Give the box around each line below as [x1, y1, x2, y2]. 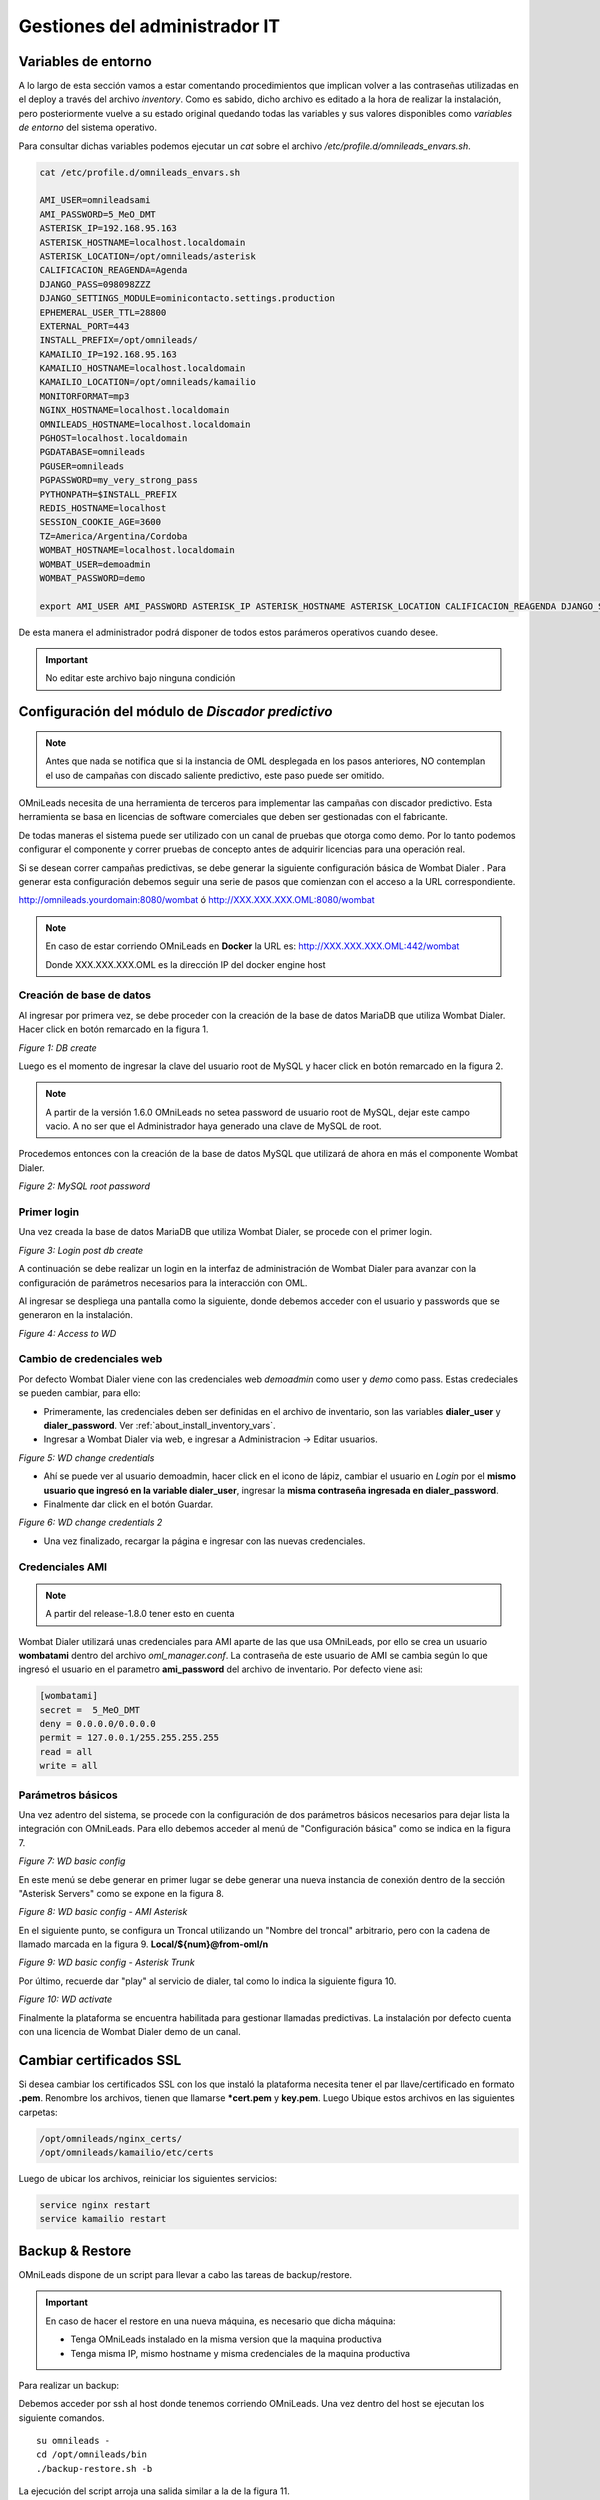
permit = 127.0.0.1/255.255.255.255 [39, 1732, 220, 1744]
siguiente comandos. [18, 2411, 105, 2424]
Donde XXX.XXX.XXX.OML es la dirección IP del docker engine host [45, 958, 326, 970]
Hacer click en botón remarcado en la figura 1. [18, 1023, 209, 1035]
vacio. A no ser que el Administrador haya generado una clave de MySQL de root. [45, 1120, 382, 1132]
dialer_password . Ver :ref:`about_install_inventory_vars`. [43, 1420, 276, 1432]
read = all [39, 1746, 93, 1757]
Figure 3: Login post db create [18, 1244, 144, 1256]
